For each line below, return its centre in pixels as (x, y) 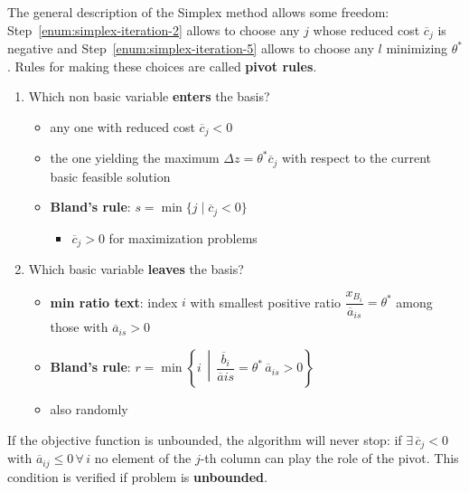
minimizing (417, 48)
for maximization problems (183, 237)
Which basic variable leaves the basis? (136, 269)
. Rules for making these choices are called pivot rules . (162, 66)
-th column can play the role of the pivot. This (329, 458)
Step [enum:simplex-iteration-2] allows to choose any (154, 29)
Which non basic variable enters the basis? (149, 96)
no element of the (143, 458)
